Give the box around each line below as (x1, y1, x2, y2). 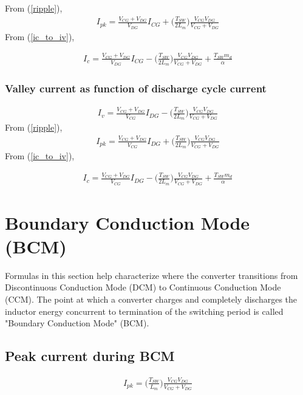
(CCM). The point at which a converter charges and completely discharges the (5, 293, 298, 306)
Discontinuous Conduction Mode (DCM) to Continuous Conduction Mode (5, 281, 281, 294)
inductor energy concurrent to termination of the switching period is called (5, 304, 284, 317)
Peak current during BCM (5, 346, 175, 365)
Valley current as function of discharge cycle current (5, 81, 267, 96)
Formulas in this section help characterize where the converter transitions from (5, 269, 298, 281)
